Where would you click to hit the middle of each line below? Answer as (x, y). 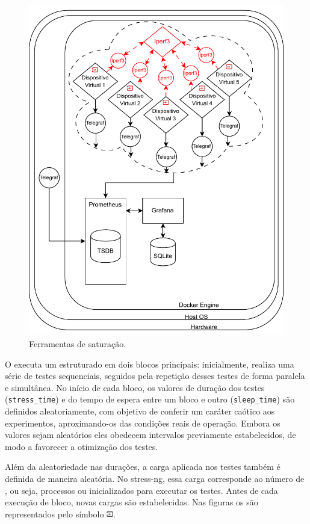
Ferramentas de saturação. (78, 343)
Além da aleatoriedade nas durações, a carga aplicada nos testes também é (143, 467)
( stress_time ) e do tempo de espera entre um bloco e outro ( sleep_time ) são (150, 399)
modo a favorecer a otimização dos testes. (82, 446)
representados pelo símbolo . (60, 513)
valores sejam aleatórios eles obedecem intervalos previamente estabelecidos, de (150, 435)
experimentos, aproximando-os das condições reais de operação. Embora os (143, 423)
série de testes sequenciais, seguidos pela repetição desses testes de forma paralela (155, 376)
